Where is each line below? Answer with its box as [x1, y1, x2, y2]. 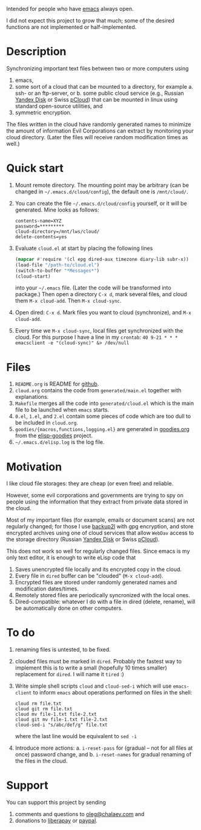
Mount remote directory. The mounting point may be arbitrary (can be [15, 181, 189, 188]
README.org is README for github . [15, 380, 99, 388]
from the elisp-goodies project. [15, 432, 93, 440]
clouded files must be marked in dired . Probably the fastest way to [15, 658, 182, 665]
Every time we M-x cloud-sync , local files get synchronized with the [15, 327, 183, 334]
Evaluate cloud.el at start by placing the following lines [15, 244, 153, 252]
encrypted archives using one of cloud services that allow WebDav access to [6, 529, 194, 537]
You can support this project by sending [6, 799, 106, 806]
